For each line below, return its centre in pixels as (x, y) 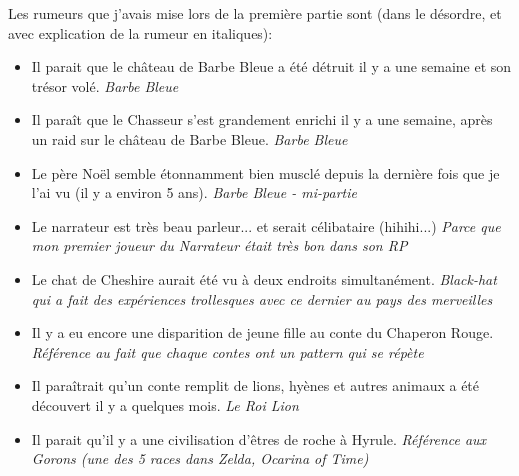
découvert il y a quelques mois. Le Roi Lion (165, 404)
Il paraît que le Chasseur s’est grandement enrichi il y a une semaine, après (262, 119)
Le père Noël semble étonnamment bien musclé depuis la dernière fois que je (265, 172)
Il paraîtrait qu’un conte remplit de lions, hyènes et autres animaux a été (255, 385)
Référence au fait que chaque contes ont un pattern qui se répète (227, 351)
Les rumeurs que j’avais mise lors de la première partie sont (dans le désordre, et (255, 13)
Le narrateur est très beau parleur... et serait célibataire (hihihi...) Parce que (266, 225)
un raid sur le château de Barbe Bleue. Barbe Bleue (189, 138)
